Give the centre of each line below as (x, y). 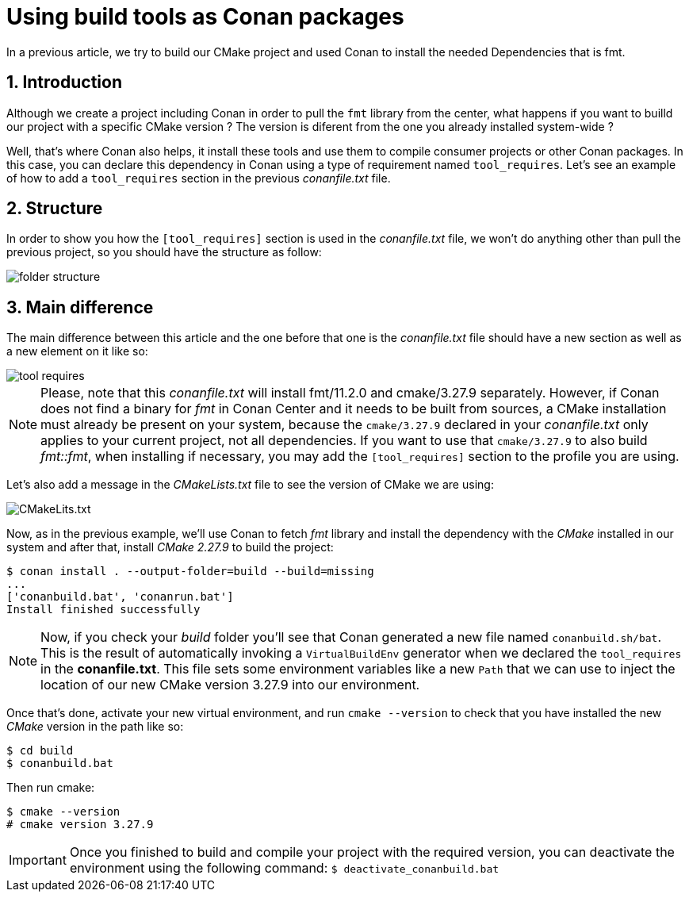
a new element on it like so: (77, 351)
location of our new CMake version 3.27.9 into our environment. (230, 685)
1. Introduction (64, 83)
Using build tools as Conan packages (205, 17)
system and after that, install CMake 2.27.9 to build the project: (170, 547)
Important (38, 860)
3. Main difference (80, 307)
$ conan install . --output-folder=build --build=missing (190, 572)
